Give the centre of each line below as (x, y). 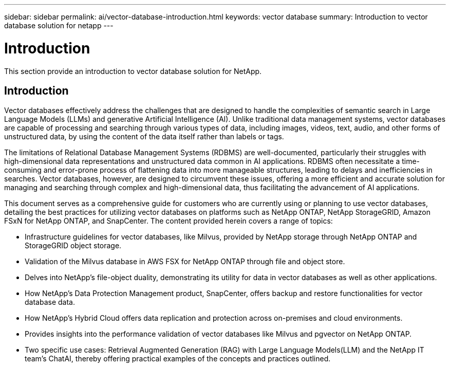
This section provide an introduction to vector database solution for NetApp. (133, 71)
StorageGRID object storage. (73, 246)
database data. (50, 302)
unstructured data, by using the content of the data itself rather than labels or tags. (144, 137)
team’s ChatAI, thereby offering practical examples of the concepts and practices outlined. (178, 359)
